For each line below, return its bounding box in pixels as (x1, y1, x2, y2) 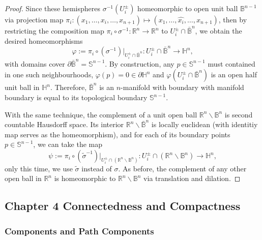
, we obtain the (195, 25, 242, 36)
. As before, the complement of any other (118, 163, 247, 173)
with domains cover (5, 58, 65, 69)
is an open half (211, 69, 257, 80)
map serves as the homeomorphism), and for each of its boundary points (5, 129, 230, 139)
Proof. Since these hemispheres (5, 3, 101, 13)
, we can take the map (33, 139, 103, 149)
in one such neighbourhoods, (5, 69, 94, 80)
